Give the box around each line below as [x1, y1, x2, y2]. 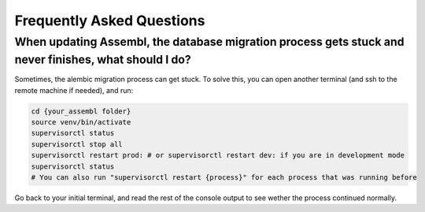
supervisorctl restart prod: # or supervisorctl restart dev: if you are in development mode [31, 151, 405, 160]
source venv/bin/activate [31, 118, 131, 126]
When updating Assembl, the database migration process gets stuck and [14, 35, 405, 49]
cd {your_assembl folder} [31, 106, 131, 116]
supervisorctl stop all [31, 139, 124, 149]
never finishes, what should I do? [14, 52, 192, 67]
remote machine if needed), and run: [14, 85, 134, 95]
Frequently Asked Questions [14, 12, 205, 29]
